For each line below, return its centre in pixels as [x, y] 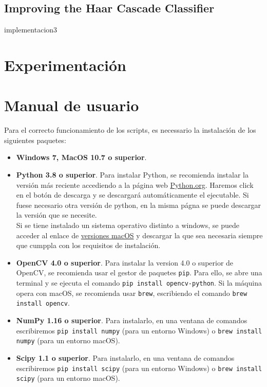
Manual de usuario [72, 105]
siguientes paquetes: [35, 140]
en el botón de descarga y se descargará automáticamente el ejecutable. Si [132, 195]
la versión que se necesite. [56, 215]
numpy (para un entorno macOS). [68, 340]
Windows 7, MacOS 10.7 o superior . [81, 157]
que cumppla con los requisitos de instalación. [88, 245]
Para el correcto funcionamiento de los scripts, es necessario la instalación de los [130, 130]
